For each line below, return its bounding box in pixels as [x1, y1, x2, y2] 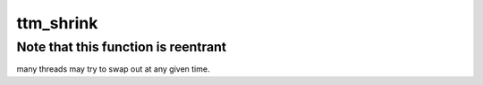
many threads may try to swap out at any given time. [16, 64, 210, 74]
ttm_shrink [16, 13, 98, 33]
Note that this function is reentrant [16, 39, 227, 55]
